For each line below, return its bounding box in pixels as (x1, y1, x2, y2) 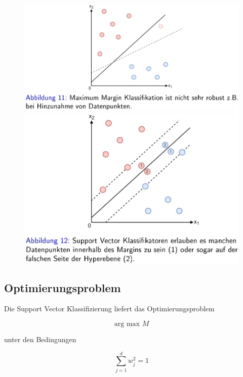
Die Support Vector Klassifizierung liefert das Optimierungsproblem (4, 303, 215, 314)
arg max (114, 320, 140, 328)
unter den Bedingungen (4, 334, 76, 345)
